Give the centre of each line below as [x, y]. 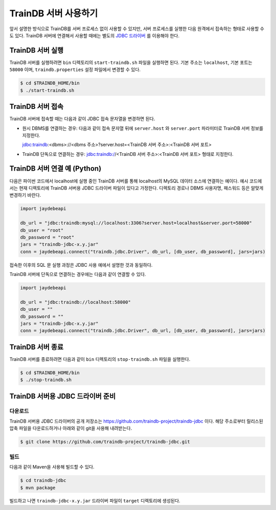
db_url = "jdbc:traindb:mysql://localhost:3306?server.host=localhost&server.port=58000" [136, 223]
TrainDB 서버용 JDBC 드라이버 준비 [63, 396]
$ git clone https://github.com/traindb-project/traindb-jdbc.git [105, 442]
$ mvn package [38, 488]
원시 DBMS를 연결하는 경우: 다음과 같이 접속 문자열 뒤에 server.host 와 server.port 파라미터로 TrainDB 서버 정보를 [143, 128]
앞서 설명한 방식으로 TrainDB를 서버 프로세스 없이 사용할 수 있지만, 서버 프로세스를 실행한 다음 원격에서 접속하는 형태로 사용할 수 [137, 29]
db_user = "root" [42, 230]
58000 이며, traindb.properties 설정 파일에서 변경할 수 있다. [75, 69]
